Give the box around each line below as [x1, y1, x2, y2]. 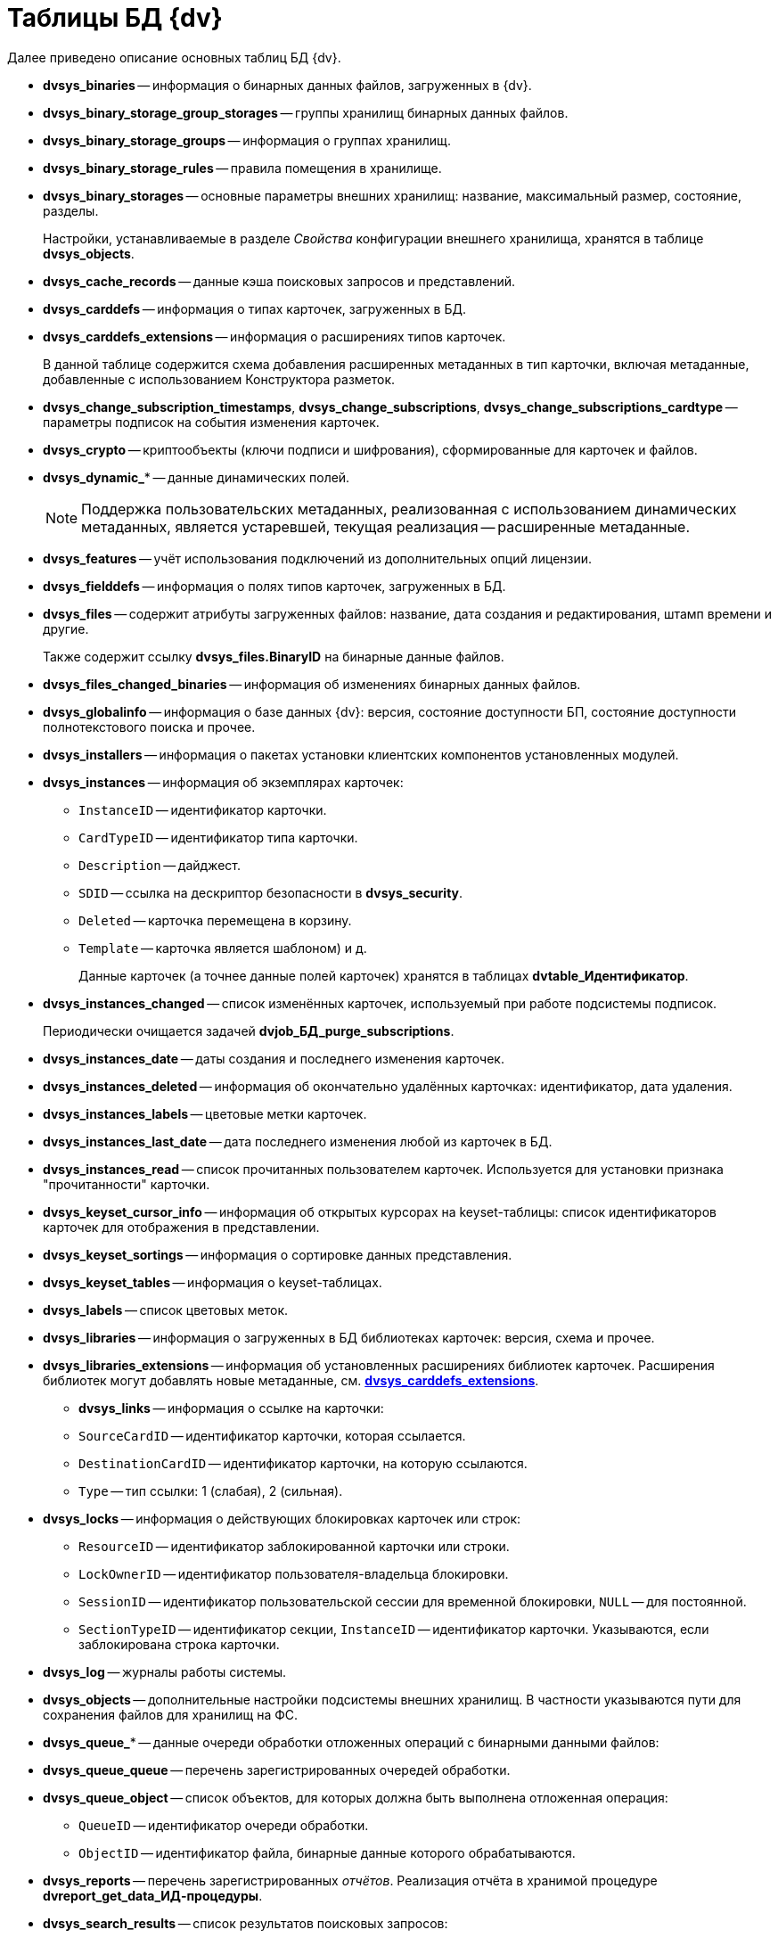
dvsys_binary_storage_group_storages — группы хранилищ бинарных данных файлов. [43, 104, 569, 120]
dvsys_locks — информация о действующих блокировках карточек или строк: [43, 1510, 521, 1526]
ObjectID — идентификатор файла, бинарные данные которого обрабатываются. [78, 1844, 576, 1860]
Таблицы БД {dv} [7, 3, 223, 33]
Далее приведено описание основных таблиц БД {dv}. [7, 49, 341, 65]
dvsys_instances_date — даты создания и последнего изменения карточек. [43, 1050, 504, 1066]
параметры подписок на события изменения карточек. [43, 414, 380, 430]
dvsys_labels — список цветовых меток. [43, 1302, 289, 1318]
